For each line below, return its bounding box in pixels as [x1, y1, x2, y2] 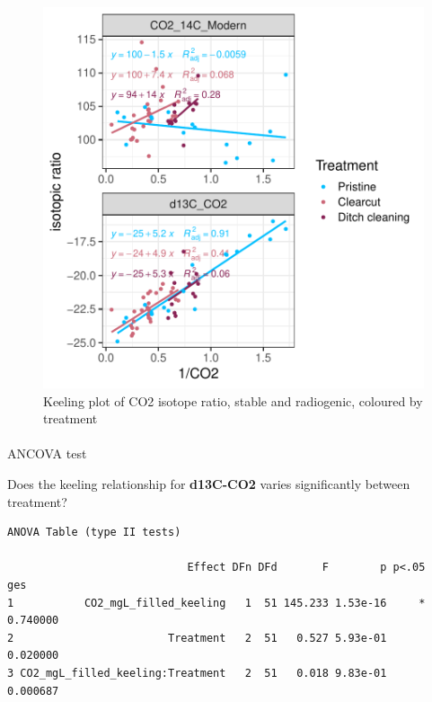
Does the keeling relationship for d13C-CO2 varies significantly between [7, 474, 410, 493]
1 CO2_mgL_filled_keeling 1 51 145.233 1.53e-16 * [7, 596, 426, 609]
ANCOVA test [7, 444, 87, 463]
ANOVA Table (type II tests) [7, 526, 181, 539]
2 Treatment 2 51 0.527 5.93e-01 [7, 631, 387, 644]
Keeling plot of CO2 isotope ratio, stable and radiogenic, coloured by [43, 391, 423, 410]
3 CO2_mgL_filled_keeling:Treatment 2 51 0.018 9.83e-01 [7, 666, 387, 680]
